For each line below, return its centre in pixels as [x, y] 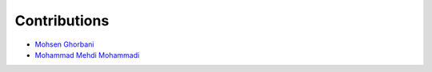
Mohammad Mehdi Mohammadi [87, 55]
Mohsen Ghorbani [64, 44]
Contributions [62, 21]
